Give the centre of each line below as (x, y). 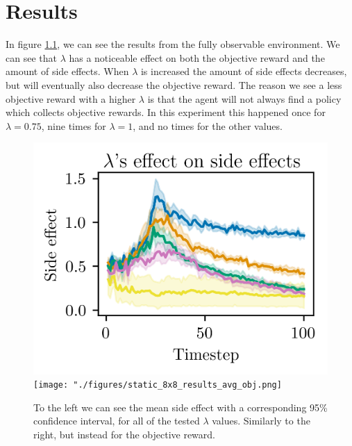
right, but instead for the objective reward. (124, 435)
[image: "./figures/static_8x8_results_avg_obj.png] (158, 385)
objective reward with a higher (71, 98)
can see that (31, 57)
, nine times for (74, 125)
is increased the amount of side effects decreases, (244, 71)
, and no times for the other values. (208, 125)
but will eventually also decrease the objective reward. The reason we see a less (174, 84)
